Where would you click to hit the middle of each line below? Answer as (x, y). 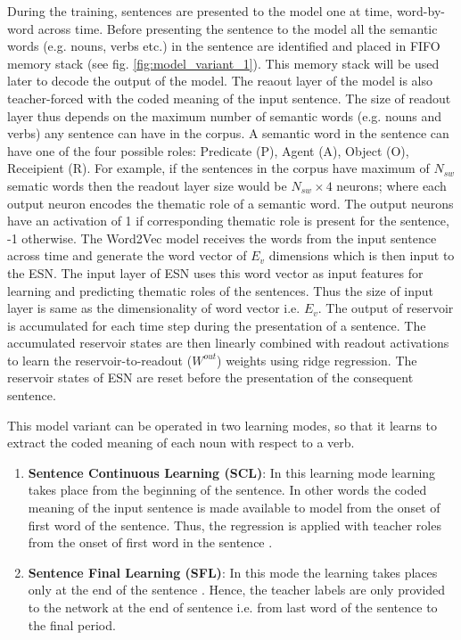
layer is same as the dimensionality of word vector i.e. (154, 308)
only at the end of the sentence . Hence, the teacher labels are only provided (237, 590)
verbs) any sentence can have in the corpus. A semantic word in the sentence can (228, 133)
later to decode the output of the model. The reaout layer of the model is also (220, 81)
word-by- (420, 11)
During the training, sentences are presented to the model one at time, (200, 11)
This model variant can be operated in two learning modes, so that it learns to (222, 425)
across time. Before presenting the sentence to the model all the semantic (238, 28)
